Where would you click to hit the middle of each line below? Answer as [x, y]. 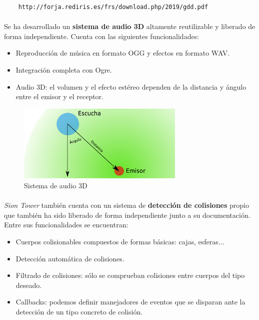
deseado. [29, 285]
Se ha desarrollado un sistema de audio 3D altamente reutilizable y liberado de [130, 26]
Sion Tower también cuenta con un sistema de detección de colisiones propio [126, 205]
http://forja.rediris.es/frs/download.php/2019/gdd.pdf [113, 7]
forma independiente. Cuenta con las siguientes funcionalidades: [102, 36]
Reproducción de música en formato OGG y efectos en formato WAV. [123, 53]
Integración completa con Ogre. [64, 69]
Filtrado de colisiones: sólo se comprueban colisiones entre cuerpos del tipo [130, 275]
